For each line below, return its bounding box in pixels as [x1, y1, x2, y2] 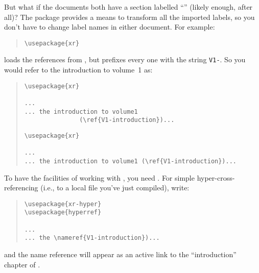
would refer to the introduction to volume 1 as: [4, 64, 153, 75]
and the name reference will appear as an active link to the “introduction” [4, 249, 237, 260]
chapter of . [4, 259, 40, 269]
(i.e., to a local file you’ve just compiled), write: [40, 182, 190, 193]
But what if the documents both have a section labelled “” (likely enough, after [4, 2, 253, 12]
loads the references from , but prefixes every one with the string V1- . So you [4, 54, 246, 65]
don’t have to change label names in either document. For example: [4, 21, 215, 32]
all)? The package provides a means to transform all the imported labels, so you [4, 11, 255, 22]
